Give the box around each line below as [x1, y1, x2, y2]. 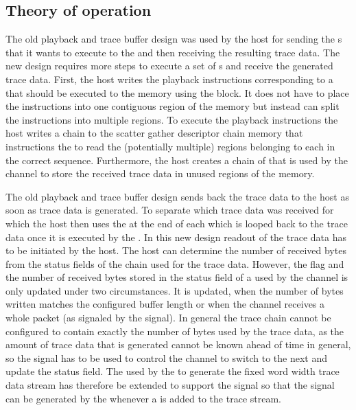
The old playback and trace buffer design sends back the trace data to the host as [5, 189, 349, 203]
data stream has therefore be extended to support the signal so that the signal [5, 378, 335, 392]
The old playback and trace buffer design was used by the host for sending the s [5, 32, 342, 46]
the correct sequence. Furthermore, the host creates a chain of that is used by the [5, 152, 348, 167]
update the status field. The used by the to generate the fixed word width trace [5, 364, 340, 378]
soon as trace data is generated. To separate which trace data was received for [5, 203, 334, 217]
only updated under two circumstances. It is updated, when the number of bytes [5, 283, 344, 297]
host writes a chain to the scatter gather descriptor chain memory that [5, 126, 303, 140]
